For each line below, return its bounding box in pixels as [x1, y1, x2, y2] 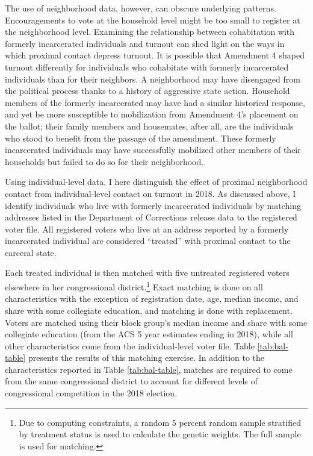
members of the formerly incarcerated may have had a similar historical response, [5, 96, 305, 108]
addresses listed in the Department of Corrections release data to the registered [5, 211, 297, 223]
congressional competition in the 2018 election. [5, 387, 178, 399]
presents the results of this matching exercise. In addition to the [28, 351, 265, 364]
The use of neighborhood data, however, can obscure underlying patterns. [5, 2, 276, 14]
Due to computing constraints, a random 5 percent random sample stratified [19, 416, 301, 428]
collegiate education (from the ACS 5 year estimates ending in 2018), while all [5, 328, 293, 340]
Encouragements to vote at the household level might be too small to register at [5, 13, 300, 26]
